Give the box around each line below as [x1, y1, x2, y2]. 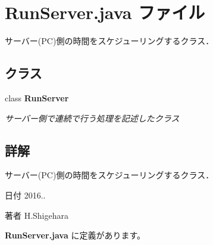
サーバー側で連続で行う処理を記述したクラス [5, 111, 180, 124]
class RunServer [5, 91, 69, 104]
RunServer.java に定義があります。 [5, 229, 146, 241]
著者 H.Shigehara [5, 209, 69, 221]
